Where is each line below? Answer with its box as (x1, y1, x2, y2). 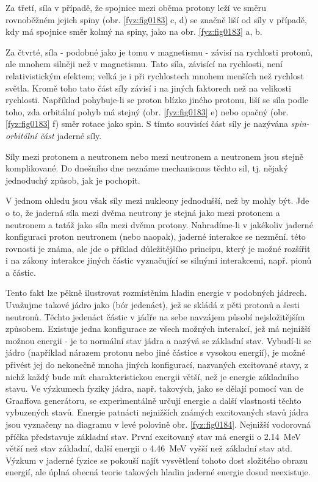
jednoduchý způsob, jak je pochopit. (5, 173, 140, 186)
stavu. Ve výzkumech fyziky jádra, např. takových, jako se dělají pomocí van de (5, 382, 304, 395)
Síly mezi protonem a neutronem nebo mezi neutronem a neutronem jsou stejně (5, 149, 303, 162)
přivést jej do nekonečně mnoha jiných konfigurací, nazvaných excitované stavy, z (5, 358, 309, 371)
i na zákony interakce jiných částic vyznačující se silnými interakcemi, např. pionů (5, 254, 312, 267)
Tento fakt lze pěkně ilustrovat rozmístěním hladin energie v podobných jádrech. (5, 286, 307, 299)
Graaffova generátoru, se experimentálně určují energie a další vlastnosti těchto (5, 394, 302, 406)
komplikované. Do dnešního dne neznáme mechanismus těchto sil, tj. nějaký (5, 162, 288, 174)
